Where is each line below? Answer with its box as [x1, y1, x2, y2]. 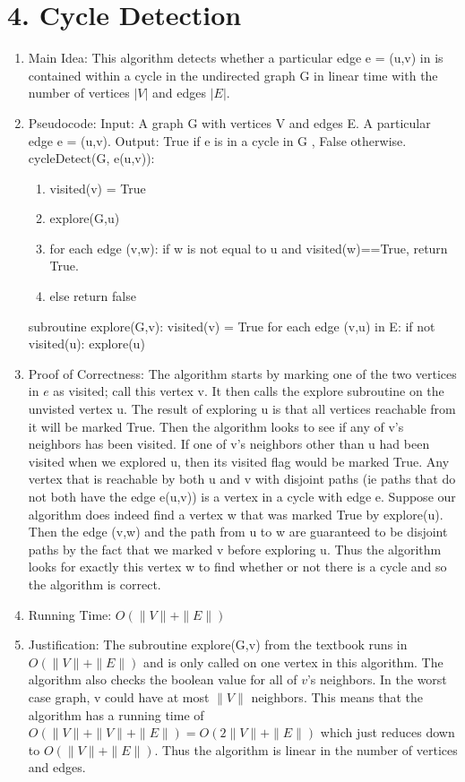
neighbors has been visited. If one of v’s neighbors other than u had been [28, 434, 430, 453]
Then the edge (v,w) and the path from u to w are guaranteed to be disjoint [28, 522, 448, 541]
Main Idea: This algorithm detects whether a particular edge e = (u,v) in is [28, 48, 443, 67]
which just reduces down [320, 723, 455, 742]
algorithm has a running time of [28, 705, 204, 724]
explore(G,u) [49, 209, 120, 228]
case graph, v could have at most [28, 687, 210, 706]
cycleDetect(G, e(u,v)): [28, 149, 155, 168]
